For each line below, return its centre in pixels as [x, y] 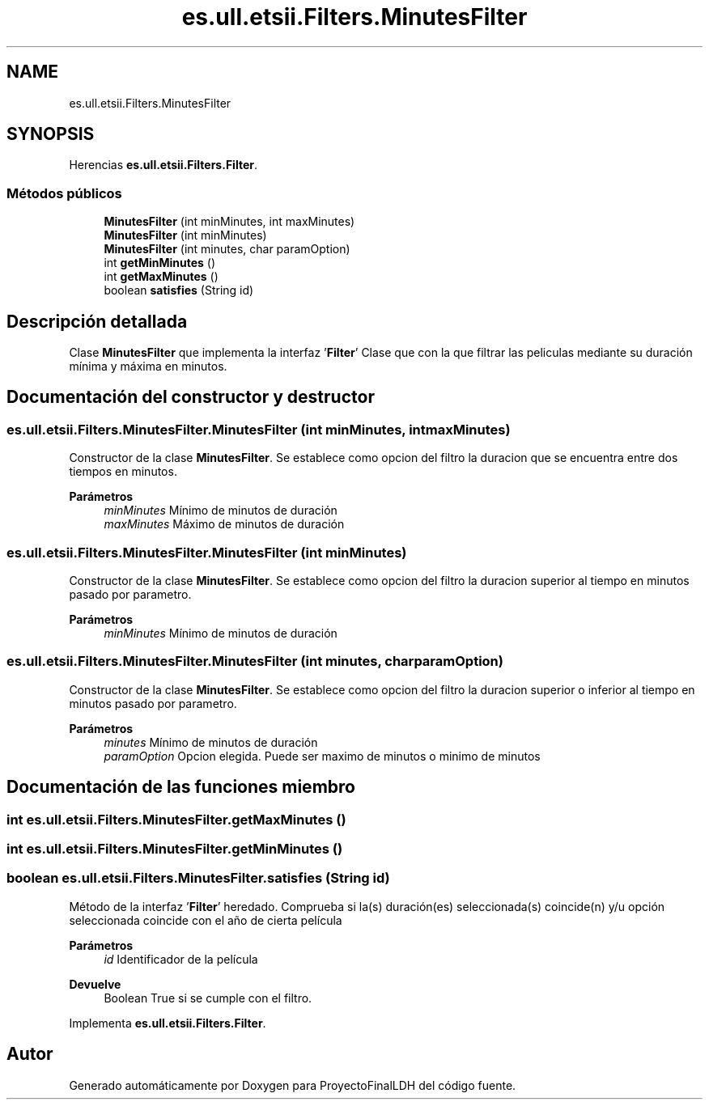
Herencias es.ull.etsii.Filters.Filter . [163, 165]
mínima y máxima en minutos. [148, 367]
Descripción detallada [97, 321]
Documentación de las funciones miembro [181, 787]
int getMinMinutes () [160, 263]
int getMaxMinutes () [161, 277]
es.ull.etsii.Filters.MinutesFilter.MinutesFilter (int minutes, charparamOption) [255, 661]
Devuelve [95, 984]
